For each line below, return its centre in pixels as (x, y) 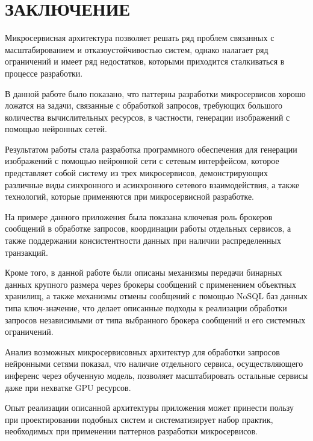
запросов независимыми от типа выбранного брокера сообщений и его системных (155, 319)
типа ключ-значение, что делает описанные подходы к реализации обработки (146, 308)
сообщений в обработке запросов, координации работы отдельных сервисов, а (148, 228)
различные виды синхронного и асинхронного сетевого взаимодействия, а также (152, 184)
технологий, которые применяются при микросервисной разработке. (129, 196)
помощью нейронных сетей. (56, 129)
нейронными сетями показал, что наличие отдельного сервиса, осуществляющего (154, 363)
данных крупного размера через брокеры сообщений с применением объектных (150, 284)
